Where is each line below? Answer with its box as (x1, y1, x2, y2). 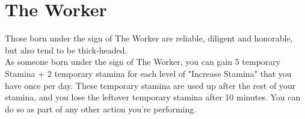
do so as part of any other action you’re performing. (5, 102, 197, 115)
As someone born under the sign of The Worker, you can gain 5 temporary (5, 55, 281, 68)
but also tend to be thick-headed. (5, 43, 128, 56)
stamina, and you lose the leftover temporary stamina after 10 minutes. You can (5, 91, 301, 103)
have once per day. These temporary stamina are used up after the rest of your (5, 79, 296, 91)
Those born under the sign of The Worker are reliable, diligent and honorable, (5, 32, 293, 44)
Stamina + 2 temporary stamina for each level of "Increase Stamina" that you (5, 67, 292, 79)
